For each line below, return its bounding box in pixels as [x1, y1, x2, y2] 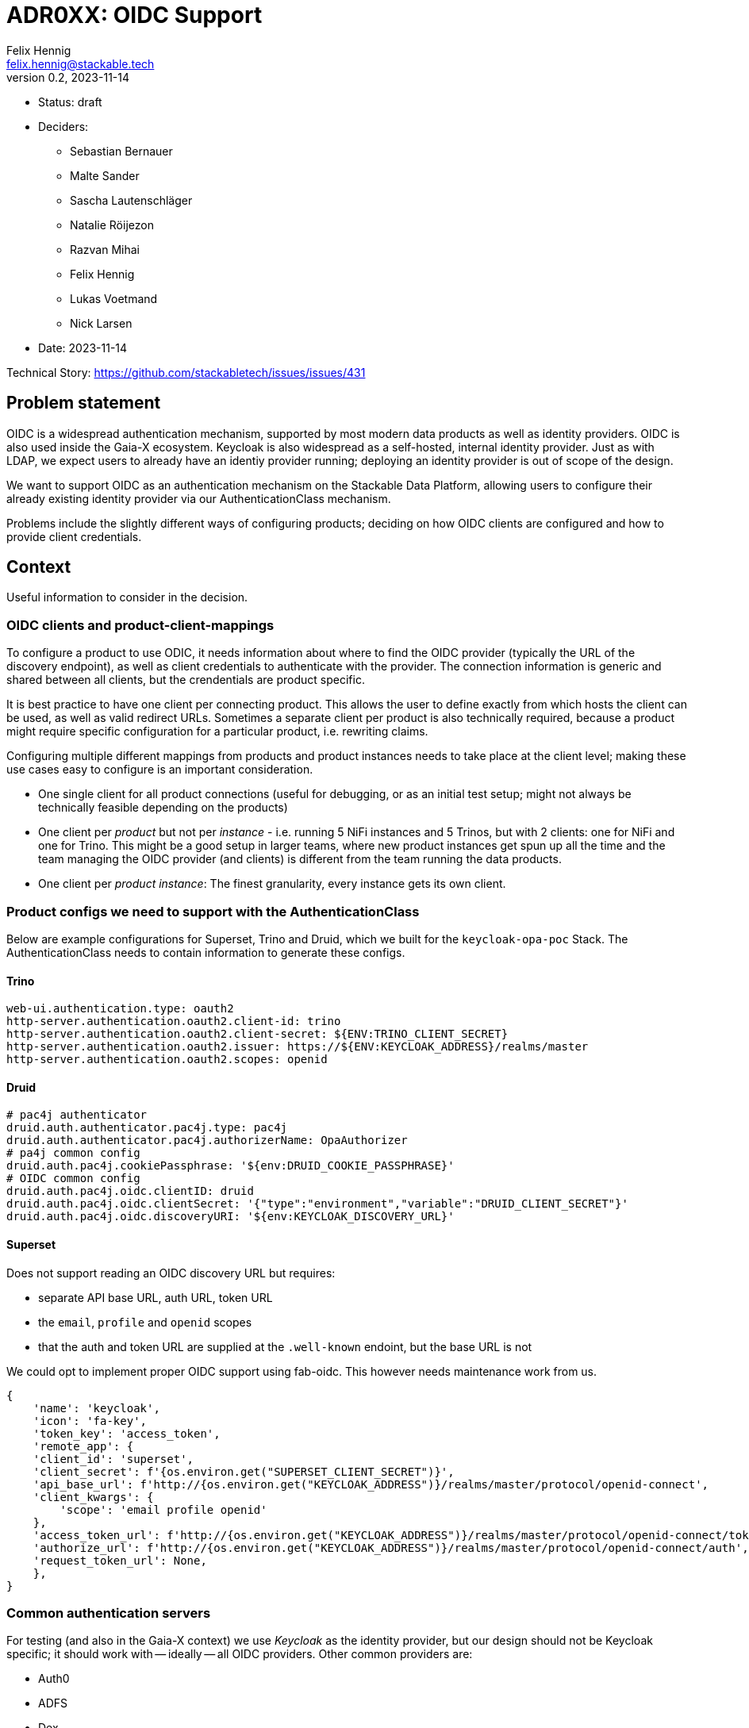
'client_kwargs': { [33, 1490, 154, 1503]
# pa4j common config [6, 1146, 140, 1160]
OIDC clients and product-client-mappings [6, 616, 275, 633]
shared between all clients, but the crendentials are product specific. [6, 673, 365, 687]
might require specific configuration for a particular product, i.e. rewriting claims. [6, 724, 428, 739]
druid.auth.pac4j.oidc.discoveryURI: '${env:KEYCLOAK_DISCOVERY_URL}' [6, 1210, 455, 1223]
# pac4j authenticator [6, 1108, 148, 1122]
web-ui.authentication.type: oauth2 [6, 1002, 234, 1016]
